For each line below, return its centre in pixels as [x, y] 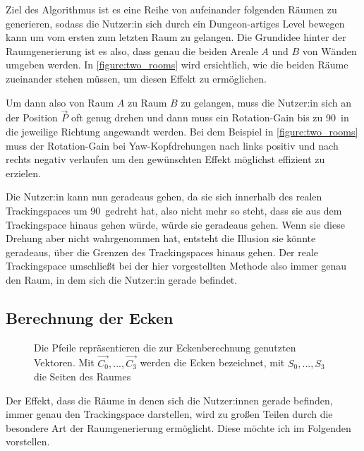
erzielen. [23, 173]
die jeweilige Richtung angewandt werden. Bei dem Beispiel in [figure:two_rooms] [182, 131]
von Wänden [329, 50]
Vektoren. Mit [64, 362]
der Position [32, 118]
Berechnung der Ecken [90, 317]
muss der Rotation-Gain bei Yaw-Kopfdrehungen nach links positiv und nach [172, 145]
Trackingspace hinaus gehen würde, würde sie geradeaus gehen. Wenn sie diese [175, 224]
